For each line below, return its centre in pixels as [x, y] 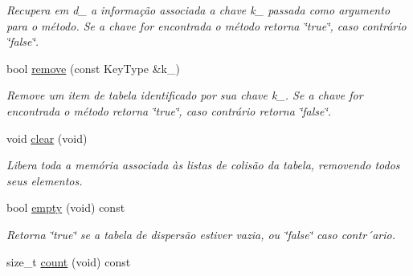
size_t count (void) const [69, 261]
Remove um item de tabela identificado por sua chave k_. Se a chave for [185, 95]
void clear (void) [47, 138]
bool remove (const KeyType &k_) [93, 68]
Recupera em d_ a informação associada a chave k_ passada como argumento [198, 10]
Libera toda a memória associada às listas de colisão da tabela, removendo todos [203, 165]
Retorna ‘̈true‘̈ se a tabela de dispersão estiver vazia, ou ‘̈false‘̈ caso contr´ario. [201, 234]
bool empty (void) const [66, 207]
